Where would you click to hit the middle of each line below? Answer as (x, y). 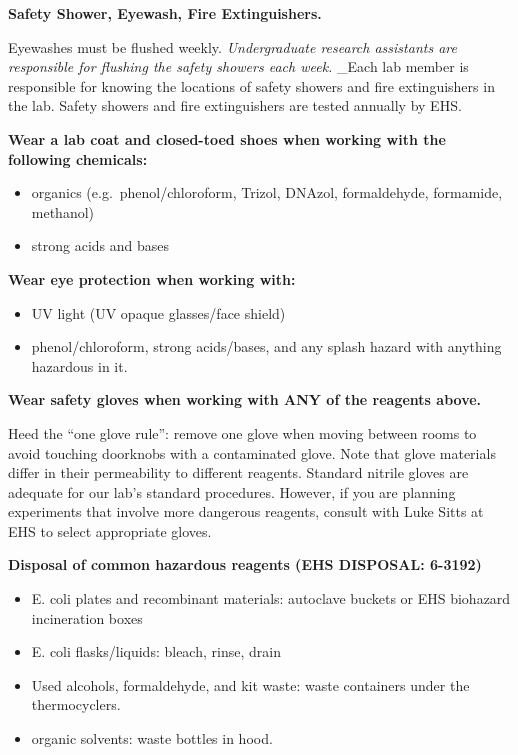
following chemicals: (78, 158)
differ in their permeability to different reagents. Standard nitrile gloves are (238, 472)
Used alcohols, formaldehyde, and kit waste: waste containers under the (250, 684)
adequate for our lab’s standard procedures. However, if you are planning (232, 491)
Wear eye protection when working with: (152, 278)
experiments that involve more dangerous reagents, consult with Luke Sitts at (246, 511)
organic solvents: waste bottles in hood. (152, 738)
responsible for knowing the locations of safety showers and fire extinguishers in (251, 85)
